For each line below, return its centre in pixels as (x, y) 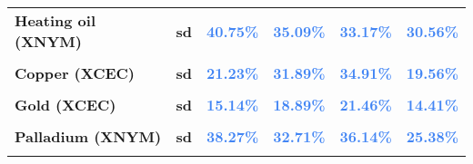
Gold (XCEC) (65, 105)
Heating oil (55, 20)
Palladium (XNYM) (88, 136)
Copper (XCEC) (75, 73)
